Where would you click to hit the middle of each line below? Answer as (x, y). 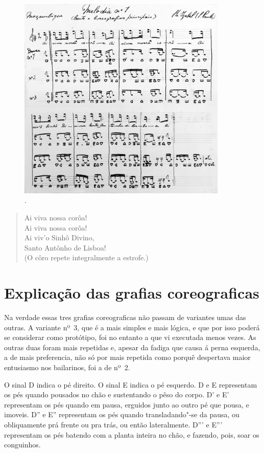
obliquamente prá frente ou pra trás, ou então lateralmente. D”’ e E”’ (113, 425)
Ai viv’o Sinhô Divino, (59, 237)
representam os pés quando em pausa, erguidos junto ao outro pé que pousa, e (127, 404)
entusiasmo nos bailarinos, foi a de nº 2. (67, 367)
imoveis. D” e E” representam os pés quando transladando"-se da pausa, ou (122, 414)
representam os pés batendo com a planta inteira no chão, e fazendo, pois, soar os (132, 434)
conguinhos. (22, 445)
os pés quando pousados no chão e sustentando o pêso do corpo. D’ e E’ (117, 394)
